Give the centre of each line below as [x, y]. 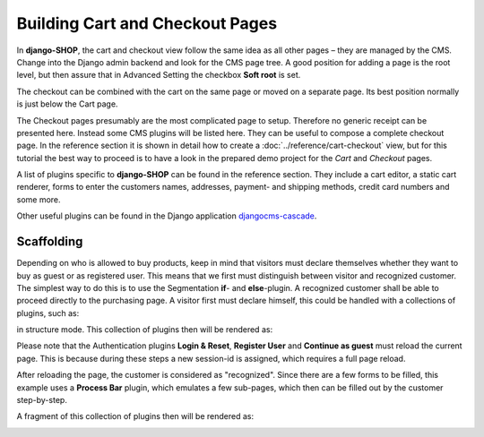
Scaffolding [50, 242]
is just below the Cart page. [67, 104]
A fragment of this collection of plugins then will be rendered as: [135, 416]
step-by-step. [42, 400]
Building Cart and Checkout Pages [147, 23]
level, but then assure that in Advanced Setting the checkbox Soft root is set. [159, 75]
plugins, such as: [48, 313]
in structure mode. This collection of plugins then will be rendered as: [145, 330]
